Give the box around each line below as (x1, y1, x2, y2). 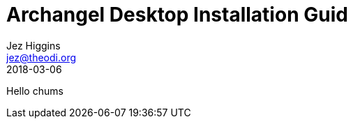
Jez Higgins (6, 39, 61, 52)
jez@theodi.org (6, 51, 77, 63)
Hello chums (6, 84, 63, 97)
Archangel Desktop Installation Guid (6, 3, 348, 26)
